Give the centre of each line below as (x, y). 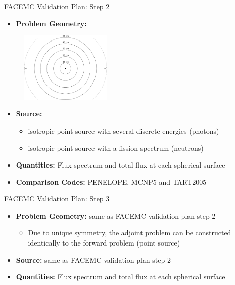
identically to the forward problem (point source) (104, 243)
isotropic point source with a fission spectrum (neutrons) (116, 148)
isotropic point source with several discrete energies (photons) (124, 130)
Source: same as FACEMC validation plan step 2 (93, 259)
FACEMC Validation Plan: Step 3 (57, 199)
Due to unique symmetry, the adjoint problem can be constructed (130, 233)
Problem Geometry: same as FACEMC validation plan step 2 (116, 215)
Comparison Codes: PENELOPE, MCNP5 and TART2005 (111, 181)
